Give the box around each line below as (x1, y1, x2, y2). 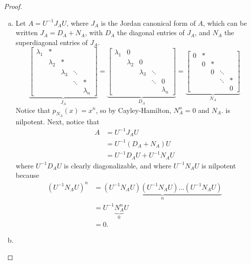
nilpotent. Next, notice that (15, 116, 100, 126)
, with (85, 27, 103, 38)
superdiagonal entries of (15, 37, 88, 47)
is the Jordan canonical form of (101, 17, 196, 28)
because (15, 170, 39, 180)
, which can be (203, 17, 247, 28)
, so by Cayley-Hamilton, (96, 105, 171, 115)
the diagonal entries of (117, 27, 185, 38)
